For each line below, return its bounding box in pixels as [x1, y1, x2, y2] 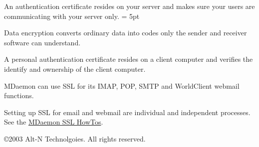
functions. [4, 90, 34, 101]
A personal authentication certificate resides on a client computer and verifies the [4, 54, 253, 64]
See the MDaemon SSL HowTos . [4, 117, 103, 127]
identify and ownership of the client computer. [4, 63, 146, 74]
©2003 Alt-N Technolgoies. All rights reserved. [4, 133, 146, 144]
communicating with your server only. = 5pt [4, 10, 140, 21]
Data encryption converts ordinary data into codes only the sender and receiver [4, 27, 247, 38]
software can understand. [4, 37, 81, 47]
